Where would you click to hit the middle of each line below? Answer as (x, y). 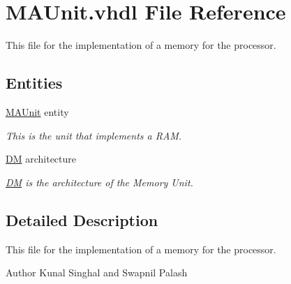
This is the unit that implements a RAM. (94, 135)
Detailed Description (82, 219)
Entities (34, 83)
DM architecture (41, 159)
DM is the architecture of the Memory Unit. (99, 182)
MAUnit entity (37, 111)
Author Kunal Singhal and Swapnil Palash (97, 272)
